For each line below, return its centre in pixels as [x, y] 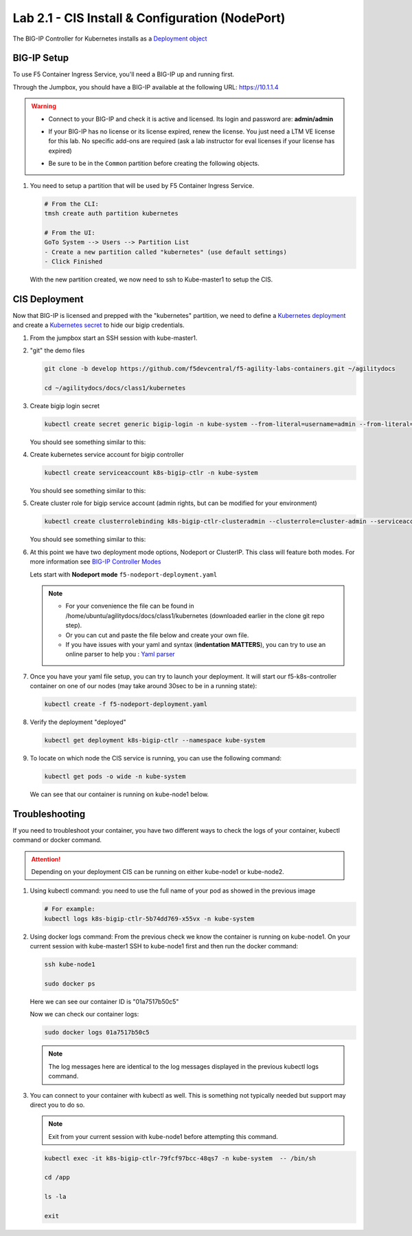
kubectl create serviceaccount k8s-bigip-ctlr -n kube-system [151, 473]
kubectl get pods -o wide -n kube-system [115, 777]
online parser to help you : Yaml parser [120, 654]
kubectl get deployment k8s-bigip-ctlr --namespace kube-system [155, 740]
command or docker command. [57, 840]
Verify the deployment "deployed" [78, 722]
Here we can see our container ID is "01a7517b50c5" [104, 1001]
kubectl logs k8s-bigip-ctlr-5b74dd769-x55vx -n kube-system [149, 918]
